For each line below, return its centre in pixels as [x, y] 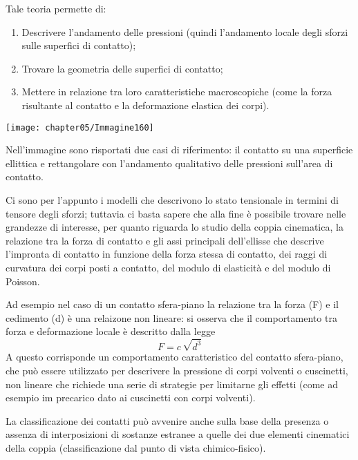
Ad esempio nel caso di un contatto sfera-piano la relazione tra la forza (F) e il [172, 304]
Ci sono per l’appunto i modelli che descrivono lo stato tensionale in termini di [172, 200]
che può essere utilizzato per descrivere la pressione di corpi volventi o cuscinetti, [177, 371]
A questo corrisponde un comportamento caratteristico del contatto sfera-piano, [175, 357]
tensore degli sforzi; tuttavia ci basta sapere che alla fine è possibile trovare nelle [176, 213]
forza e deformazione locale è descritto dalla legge [111, 331]
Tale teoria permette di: [56, 8]
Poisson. [23, 281]
